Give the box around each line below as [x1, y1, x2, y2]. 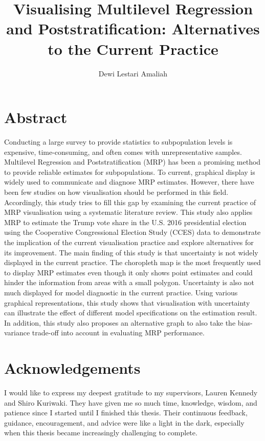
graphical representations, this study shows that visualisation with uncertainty [4, 297, 250, 308]
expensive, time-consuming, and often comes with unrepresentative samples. [4, 146, 242, 157]
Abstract [4, 107, 68, 128]
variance [4, 327, 30, 338]
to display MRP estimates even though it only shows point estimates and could [4, 267, 253, 277]
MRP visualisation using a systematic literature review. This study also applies [4, 207, 253, 217]
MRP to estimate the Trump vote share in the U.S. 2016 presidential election [4, 216, 247, 227]
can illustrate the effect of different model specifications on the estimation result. [4, 307, 257, 318]
